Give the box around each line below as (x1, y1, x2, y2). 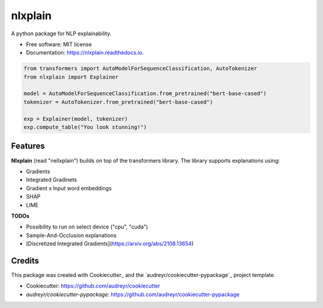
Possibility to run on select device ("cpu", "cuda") (26, 223, 148, 230)
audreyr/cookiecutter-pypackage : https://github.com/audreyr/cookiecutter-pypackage (26, 291, 240, 298)
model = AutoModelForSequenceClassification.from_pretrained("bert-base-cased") (23, 90, 267, 97)
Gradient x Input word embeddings (26, 184, 112, 191)
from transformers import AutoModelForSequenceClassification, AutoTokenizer (23, 65, 257, 72)
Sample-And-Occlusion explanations (26, 231, 117, 239)
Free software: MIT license (26, 41, 92, 48)
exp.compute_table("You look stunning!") (23, 124, 147, 131)
